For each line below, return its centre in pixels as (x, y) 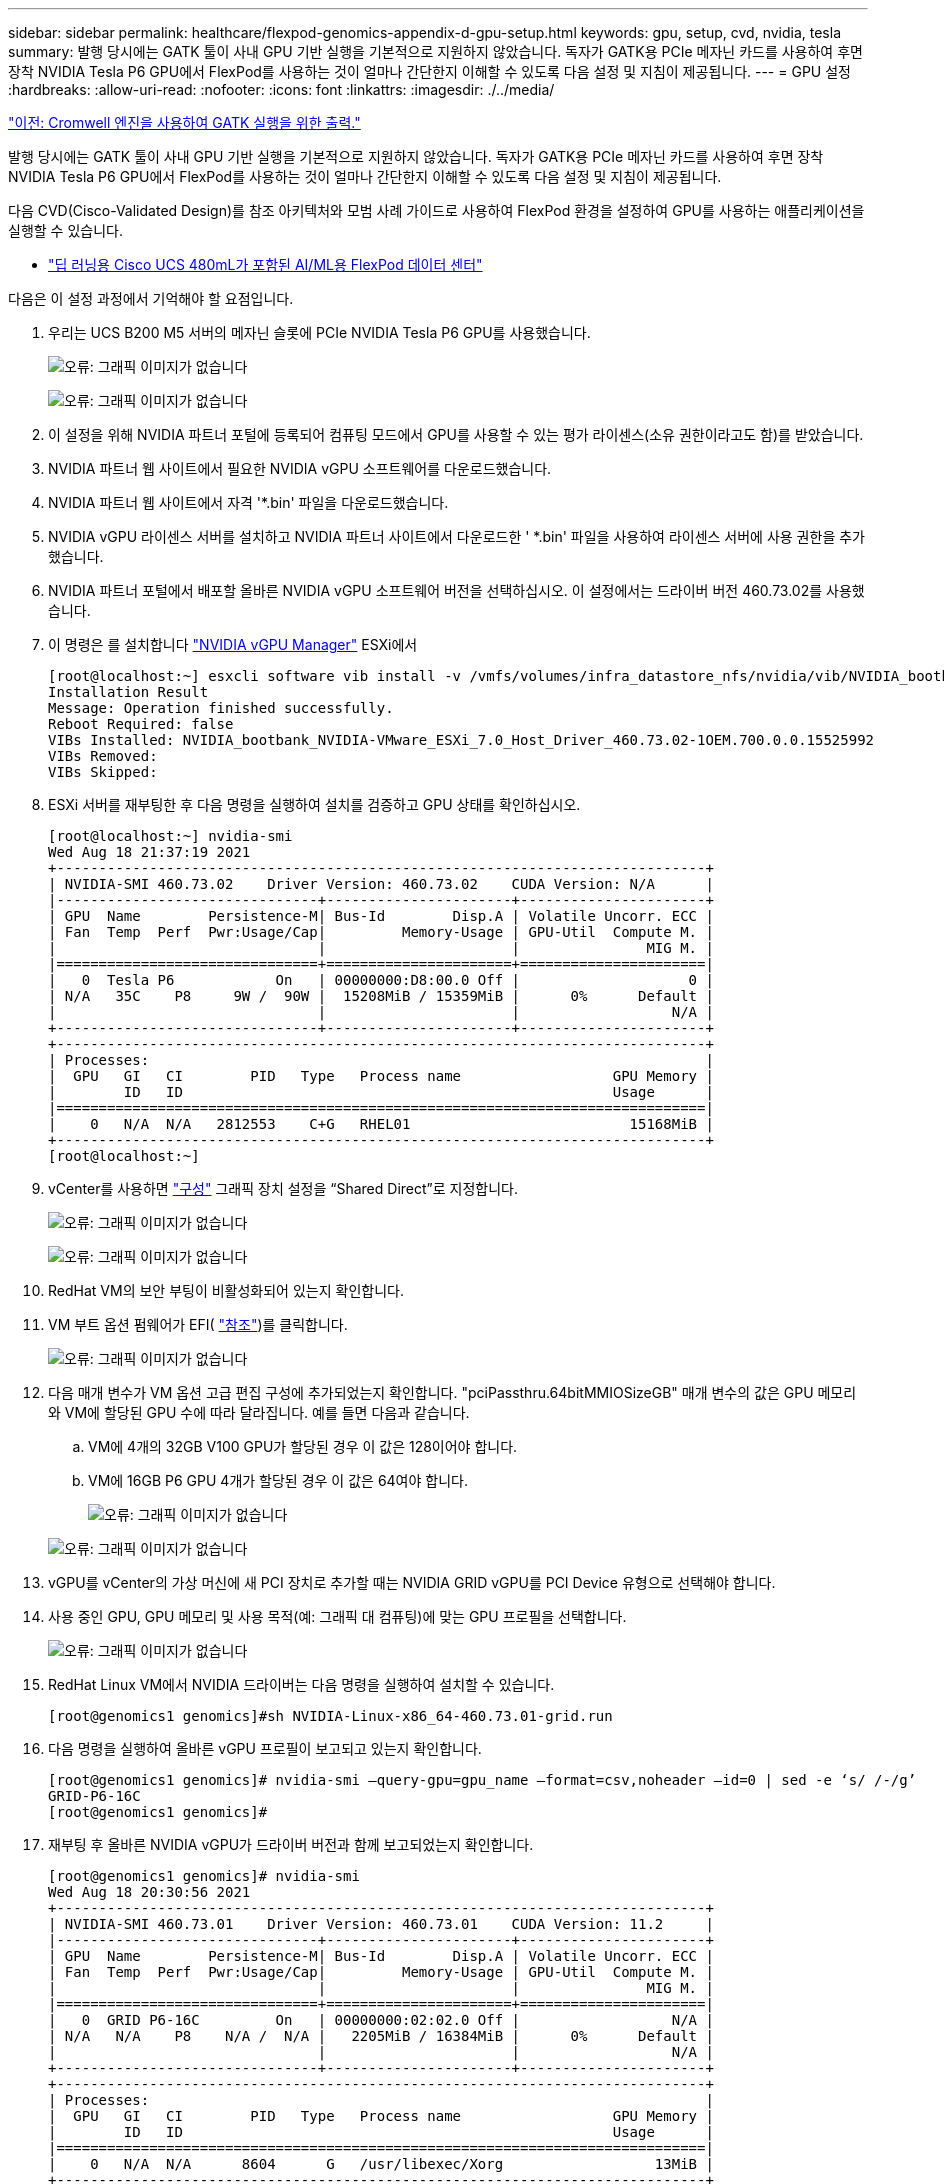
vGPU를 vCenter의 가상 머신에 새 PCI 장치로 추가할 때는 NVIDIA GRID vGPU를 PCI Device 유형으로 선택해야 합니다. (412, 1582)
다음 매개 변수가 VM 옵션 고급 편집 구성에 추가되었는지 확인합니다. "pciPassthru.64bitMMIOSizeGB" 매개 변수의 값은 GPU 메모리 (452, 1392)
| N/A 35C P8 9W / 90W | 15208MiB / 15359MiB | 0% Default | (381, 996)
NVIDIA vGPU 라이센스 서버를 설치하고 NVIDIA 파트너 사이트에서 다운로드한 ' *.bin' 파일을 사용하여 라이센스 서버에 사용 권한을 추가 (456, 536)
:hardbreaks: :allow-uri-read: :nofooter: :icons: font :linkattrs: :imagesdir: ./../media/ (281, 89)
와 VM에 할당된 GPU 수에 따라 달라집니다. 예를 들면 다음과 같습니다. (259, 1412)
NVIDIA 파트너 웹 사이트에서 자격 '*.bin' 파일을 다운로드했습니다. (248, 502)
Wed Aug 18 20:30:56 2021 (149, 1892)
